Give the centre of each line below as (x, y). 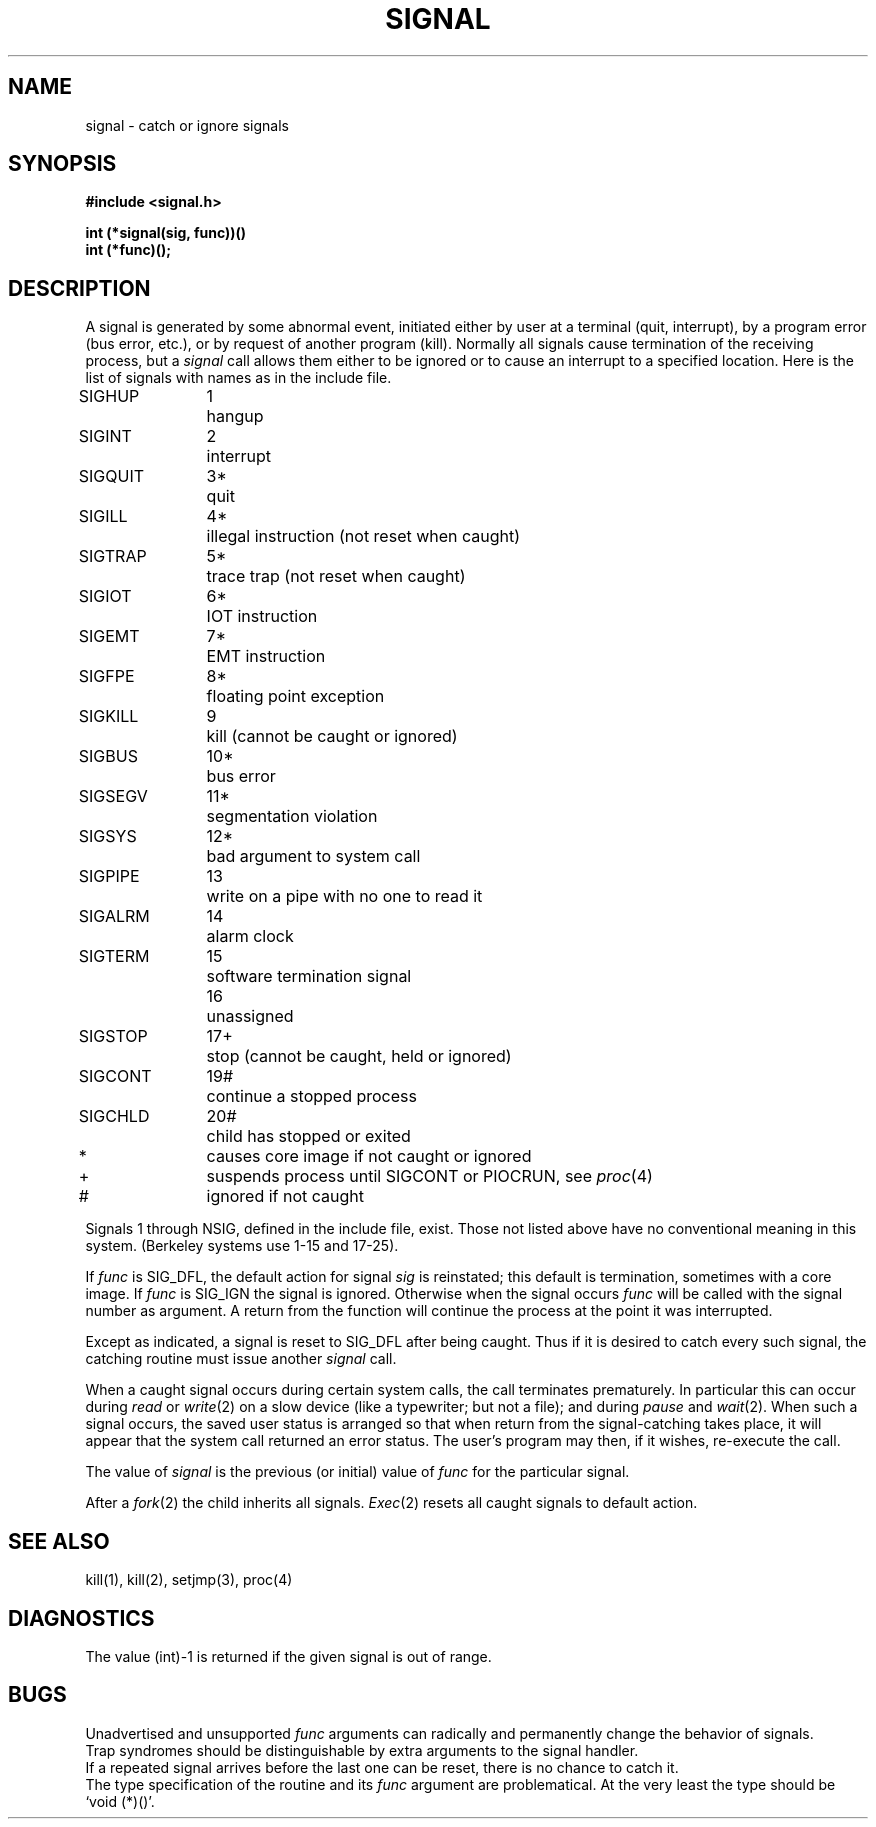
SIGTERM (114, 956)
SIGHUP (109, 396)
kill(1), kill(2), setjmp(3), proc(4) (189, 1580)
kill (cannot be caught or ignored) (332, 736)
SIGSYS (107, 836)
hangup (235, 416)
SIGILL (103, 516)
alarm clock (250, 936)
